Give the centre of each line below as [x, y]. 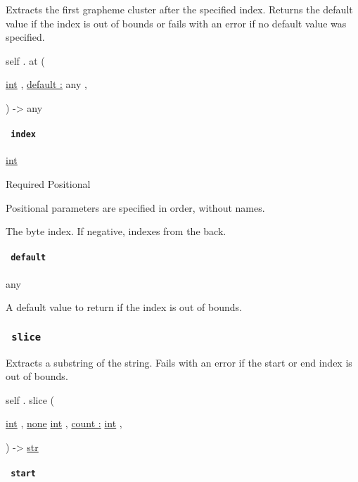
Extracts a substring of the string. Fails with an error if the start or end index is [179, 362]
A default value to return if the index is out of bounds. [124, 307]
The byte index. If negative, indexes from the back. [116, 231]
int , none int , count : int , [64, 423]
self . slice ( [30, 399]
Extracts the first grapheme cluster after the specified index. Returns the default [179, 9]
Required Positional [48, 184]
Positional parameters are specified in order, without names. [135, 207]
